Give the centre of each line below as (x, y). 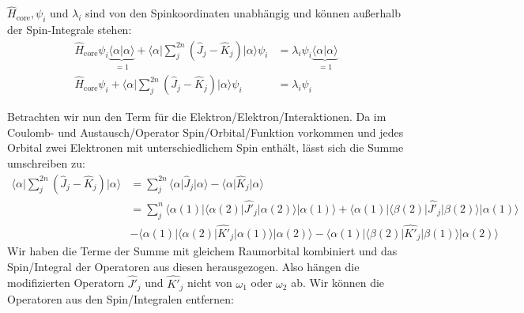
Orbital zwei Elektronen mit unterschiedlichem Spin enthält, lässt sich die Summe (205, 147)
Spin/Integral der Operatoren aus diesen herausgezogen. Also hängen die (183, 266)
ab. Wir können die (338, 283)
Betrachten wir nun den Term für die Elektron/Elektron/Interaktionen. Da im (197, 117)
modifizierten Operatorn (66, 283)
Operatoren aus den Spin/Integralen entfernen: (121, 299)
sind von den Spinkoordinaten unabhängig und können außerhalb (243, 13)
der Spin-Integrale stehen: (70, 30)
